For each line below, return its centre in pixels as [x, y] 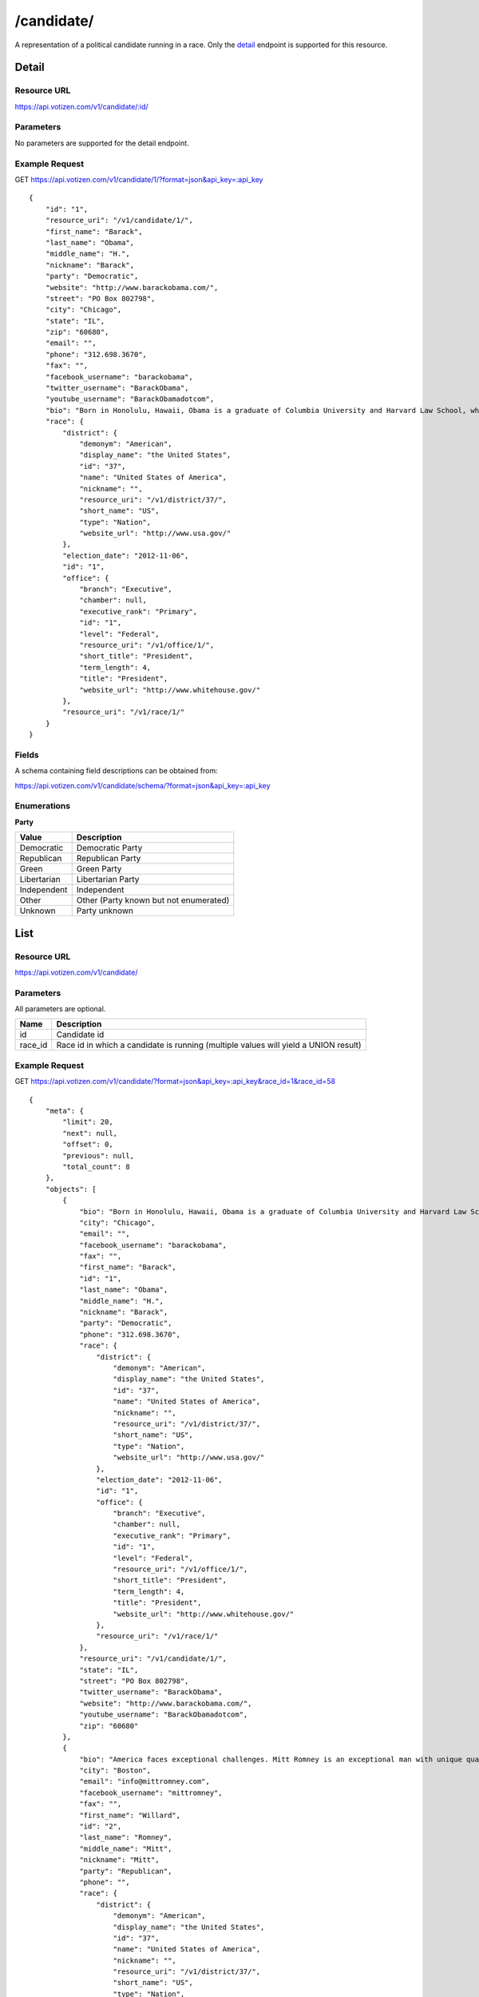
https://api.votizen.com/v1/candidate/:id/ [81, 106]
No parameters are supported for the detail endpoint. [102, 143]
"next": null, [90, 1133]
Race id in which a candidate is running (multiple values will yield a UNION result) [209, 1045]
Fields [27, 755]
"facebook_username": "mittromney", [151, 1793]
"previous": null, [99, 1155]
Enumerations [43, 806]
